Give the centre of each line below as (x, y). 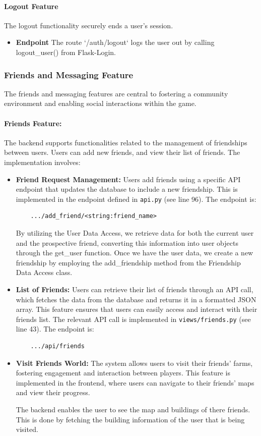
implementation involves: (42, 162)
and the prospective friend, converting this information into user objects (127, 242)
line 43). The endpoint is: (55, 329)
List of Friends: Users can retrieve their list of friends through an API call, (135, 289)
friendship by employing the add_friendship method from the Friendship (128, 262)
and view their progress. (53, 392)
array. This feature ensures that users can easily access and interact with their (137, 309)
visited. (27, 429)
